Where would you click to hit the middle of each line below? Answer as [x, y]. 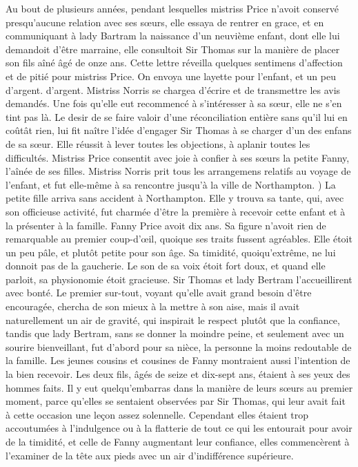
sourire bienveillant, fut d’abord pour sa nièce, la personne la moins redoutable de [179, 346]
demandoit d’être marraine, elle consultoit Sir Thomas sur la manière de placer [173, 49]
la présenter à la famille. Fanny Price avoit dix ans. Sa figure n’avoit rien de [166, 225]
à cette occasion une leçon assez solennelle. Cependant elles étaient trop [157, 414]
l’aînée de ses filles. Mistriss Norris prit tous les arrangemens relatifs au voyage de [178, 171]
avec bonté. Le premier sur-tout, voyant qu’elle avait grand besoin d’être [159, 293]
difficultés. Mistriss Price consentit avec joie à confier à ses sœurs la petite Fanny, [178, 157]
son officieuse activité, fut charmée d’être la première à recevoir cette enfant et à [176, 211]
